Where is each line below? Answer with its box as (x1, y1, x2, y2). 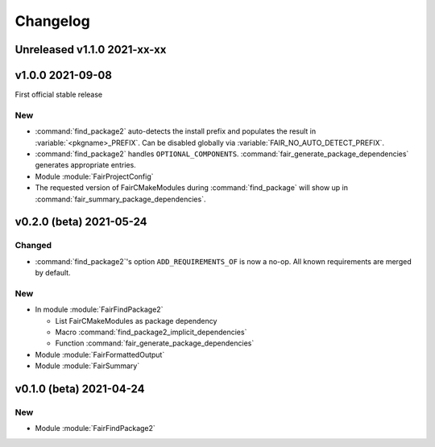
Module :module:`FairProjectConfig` (35, 172, 154, 181)
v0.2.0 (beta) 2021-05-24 (14, 215, 148, 229)
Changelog (14, 12, 90, 30)
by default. (35, 268, 72, 278)
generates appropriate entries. (35, 160, 136, 170)
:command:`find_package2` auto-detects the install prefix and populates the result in (35, 126, 317, 136)
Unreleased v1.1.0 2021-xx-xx (14, 43, 167, 56)
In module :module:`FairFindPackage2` (35, 304, 164, 314)
